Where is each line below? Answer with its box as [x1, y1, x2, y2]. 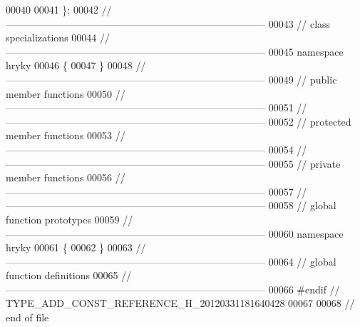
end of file [6, 310, 49, 325]
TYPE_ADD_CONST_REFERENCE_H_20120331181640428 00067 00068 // [6, 296, 355, 311]
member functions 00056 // [6, 170, 125, 185]
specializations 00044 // [6, 30, 110, 45]
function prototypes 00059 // [6, 211, 133, 226]
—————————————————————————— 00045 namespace [6, 44, 344, 59]
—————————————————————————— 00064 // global [6, 253, 336, 268]
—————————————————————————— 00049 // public [6, 71, 337, 86]
